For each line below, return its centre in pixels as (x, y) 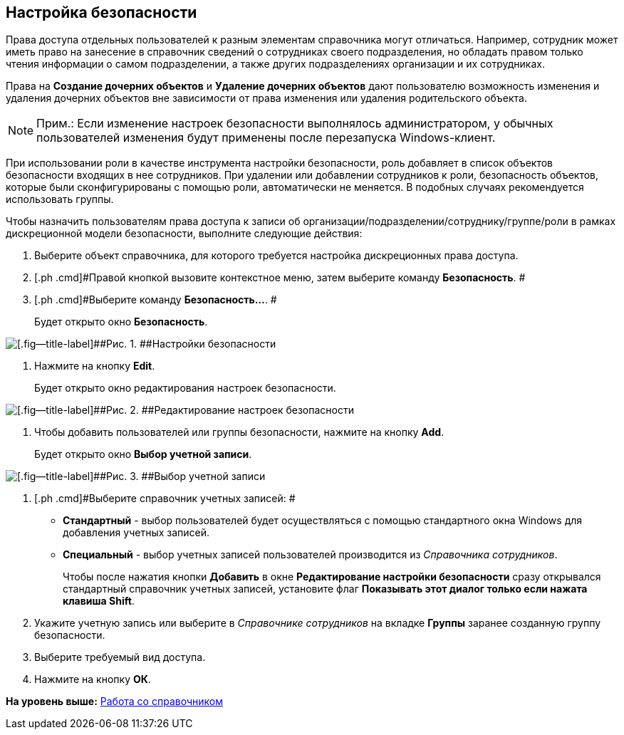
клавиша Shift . (99, 601)
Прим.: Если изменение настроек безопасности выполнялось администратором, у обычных (295, 124)
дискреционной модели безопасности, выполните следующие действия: (184, 234)
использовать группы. (60, 199)
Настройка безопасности (102, 12)
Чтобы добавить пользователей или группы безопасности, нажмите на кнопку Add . (239, 432)
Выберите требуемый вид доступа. (120, 657)
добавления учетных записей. (136, 533)
